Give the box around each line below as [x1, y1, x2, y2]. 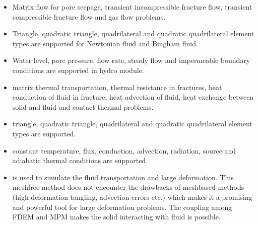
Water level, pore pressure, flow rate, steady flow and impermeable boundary [12, 55, 250, 65]
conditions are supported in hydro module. [12, 64, 144, 75]
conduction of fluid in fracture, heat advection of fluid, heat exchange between [12, 92, 254, 102]
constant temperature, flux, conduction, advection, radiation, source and [12, 145, 236, 156]
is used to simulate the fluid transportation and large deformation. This [12, 172, 234, 182]
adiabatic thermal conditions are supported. [12, 155, 148, 166]
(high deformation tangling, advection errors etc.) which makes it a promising [12, 191, 252, 202]
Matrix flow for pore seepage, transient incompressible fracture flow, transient [12, 2, 252, 12]
